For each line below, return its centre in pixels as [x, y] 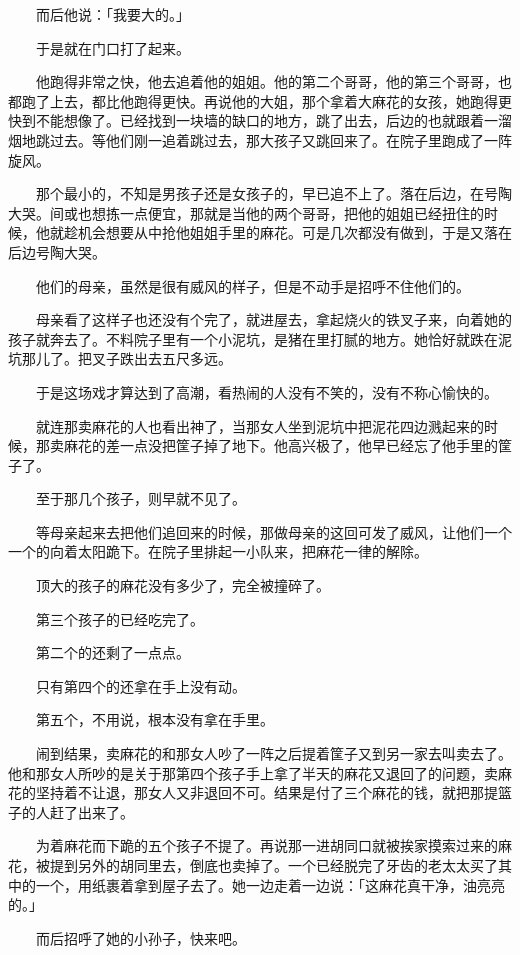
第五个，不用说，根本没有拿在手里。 [154, 719]
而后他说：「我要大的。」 [112, 14]
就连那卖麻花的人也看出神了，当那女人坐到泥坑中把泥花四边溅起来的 [259, 425]
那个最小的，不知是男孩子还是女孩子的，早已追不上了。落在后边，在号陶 [273, 193]
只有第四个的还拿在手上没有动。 [140, 685]
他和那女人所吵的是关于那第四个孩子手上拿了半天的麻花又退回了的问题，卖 [253, 772]
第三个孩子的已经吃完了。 [119, 618]
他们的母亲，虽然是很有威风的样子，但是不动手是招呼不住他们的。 [252, 285]
